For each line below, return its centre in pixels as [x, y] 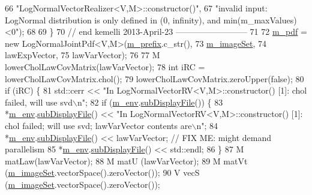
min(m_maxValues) [260, 19]
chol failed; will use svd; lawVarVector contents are [98, 125]
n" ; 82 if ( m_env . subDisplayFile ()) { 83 [150, 102]
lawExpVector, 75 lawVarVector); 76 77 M [82, 55]
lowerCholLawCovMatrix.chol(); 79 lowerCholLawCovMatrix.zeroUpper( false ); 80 [154, 78]
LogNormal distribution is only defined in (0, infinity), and [113, 19]
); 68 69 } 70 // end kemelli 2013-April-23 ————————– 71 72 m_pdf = [163, 31]
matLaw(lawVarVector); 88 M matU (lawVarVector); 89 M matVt [126, 160]
